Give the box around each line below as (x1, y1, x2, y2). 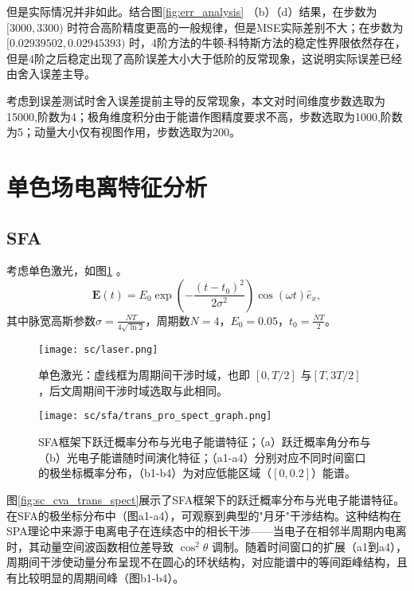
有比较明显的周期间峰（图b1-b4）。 (6, 569, 185, 585)
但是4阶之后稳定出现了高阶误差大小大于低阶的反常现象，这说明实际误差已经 (6, 49, 402, 66)
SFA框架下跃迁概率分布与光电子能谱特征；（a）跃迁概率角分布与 (38, 433, 371, 450)
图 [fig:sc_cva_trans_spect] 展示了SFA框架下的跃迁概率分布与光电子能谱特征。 (6, 491, 405, 507)
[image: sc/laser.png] (38, 343, 158, 355)
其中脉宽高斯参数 (6, 311, 96, 328)
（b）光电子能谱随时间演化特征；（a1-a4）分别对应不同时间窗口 (38, 448, 366, 465)
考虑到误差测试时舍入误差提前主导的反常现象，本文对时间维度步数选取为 (6, 92, 385, 108)
